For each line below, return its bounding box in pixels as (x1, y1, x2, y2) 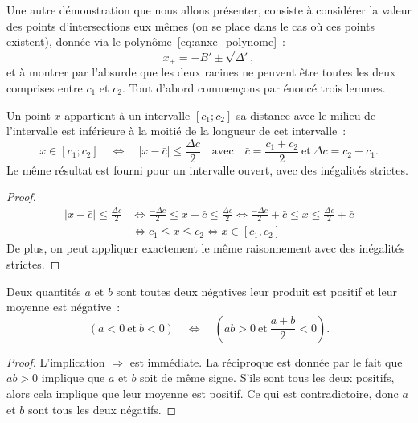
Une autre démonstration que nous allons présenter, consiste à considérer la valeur (6, 2, 412, 18)
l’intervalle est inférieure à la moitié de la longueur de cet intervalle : (6, 122, 346, 139)
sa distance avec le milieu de (236, 106, 376, 123)
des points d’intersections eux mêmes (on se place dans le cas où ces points (6, 17, 375, 34)
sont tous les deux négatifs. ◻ (28, 400, 177, 417)
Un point (6, 106, 51, 123)
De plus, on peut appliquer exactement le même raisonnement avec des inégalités (6, 240, 405, 257)
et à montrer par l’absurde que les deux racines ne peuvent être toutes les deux (6, 64, 396, 80)
